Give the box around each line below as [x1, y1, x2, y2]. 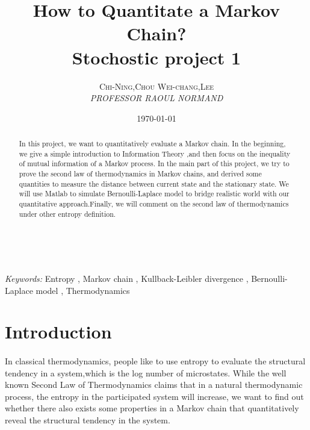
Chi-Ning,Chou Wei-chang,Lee [99, 79, 214, 92]
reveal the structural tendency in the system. [5, 414, 170, 426]
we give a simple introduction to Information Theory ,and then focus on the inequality [19, 148, 291, 158]
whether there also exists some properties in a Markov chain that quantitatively [5, 402, 299, 414]
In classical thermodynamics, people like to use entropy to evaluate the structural [5, 355, 306, 367]
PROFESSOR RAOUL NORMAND [90, 92, 223, 104]
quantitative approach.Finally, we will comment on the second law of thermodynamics [19, 199, 289, 209]
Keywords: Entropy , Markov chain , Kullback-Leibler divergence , [5, 272, 249, 284]
